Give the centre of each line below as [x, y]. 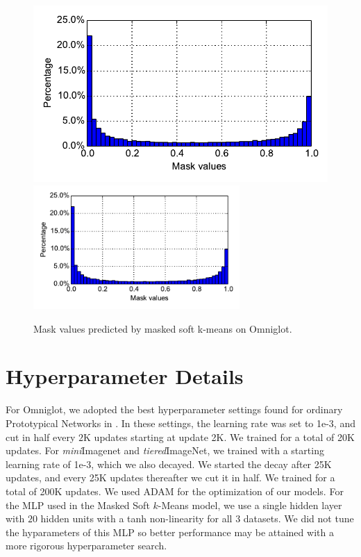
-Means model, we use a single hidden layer [250, 505]
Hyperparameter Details [125, 376]
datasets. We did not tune [299, 518]
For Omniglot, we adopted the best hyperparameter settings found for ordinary [174, 409]
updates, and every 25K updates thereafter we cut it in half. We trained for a [170, 477]
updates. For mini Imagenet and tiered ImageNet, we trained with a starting [165, 450]
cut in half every [41, 437]
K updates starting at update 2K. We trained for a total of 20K [219, 437]
